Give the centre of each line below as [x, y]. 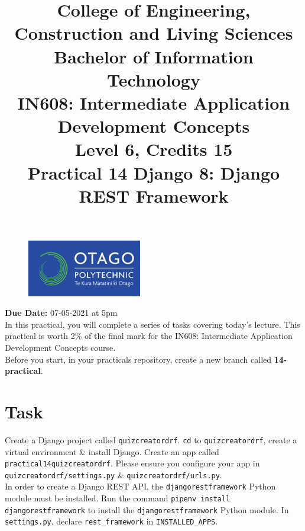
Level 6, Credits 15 [154, 149]
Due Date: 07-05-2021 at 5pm [61, 313]
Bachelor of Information [154, 56]
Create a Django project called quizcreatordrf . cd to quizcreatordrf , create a [151, 439]
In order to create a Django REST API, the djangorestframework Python [140, 486]
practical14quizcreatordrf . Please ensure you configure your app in [132, 463]
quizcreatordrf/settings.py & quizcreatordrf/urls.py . [113, 474]
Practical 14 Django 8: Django [154, 172]
